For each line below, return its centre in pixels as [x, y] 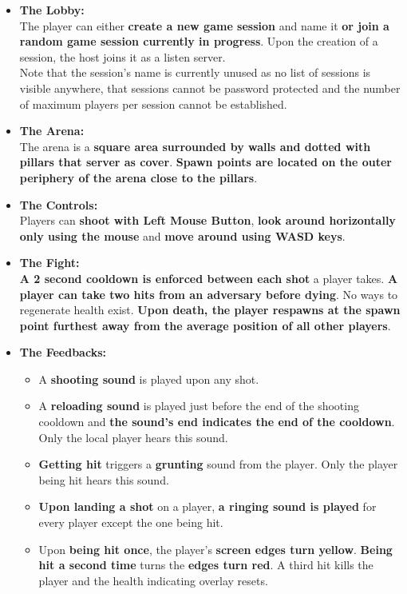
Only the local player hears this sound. [133, 437]
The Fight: [49, 263]
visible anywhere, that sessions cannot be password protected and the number [210, 88]
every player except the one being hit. [131, 522]
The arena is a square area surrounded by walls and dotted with [195, 146]
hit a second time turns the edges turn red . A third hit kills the [206, 565]
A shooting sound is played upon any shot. [149, 379]
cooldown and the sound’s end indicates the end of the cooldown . [217, 422]
